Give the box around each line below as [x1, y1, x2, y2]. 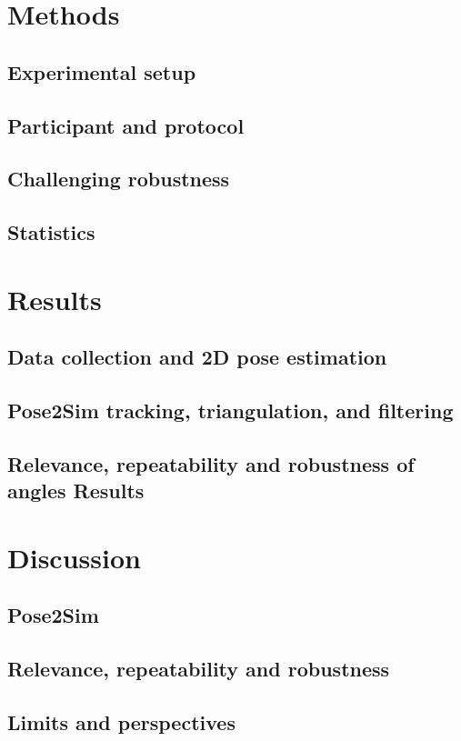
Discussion [7, 538, 141, 576]
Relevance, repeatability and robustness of [7, 449, 415, 477]
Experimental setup [7, 57, 196, 85]
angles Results [7, 476, 145, 505]
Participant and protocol [7, 111, 245, 139]
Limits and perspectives [7, 707, 236, 736]
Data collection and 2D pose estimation [7, 343, 387, 371]
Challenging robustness [7, 165, 230, 193]
